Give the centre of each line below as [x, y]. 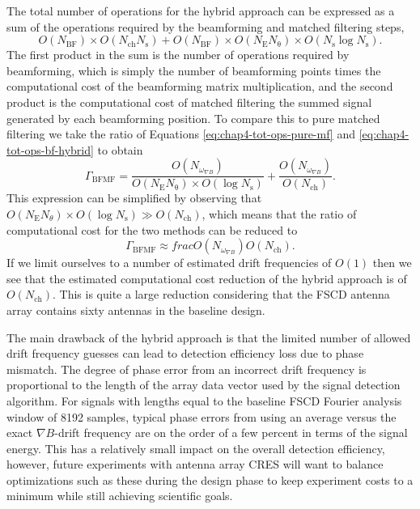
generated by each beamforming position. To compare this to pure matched [193, 118]
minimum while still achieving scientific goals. [120, 496]
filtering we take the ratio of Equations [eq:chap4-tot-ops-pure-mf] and [181, 134]
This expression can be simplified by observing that [134, 198]
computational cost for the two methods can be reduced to [152, 229]
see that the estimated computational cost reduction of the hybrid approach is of [207, 278]
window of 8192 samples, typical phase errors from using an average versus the [202, 416]
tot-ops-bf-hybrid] [50, 149]
